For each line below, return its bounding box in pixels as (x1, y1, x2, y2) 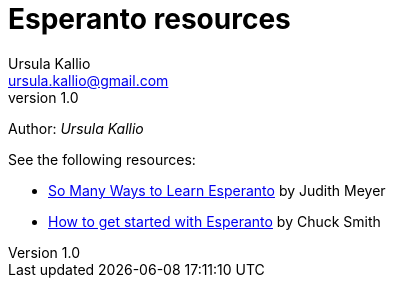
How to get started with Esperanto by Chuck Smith (48, 212, 381, 230)
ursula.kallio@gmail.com (8, 71, 169, 89)
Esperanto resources (8, 2, 291, 36)
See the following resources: (8, 150, 196, 168)
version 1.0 (8, 88, 79, 106)
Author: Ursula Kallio (8, 119, 144, 137)
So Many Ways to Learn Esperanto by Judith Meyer (48, 181, 386, 199)
